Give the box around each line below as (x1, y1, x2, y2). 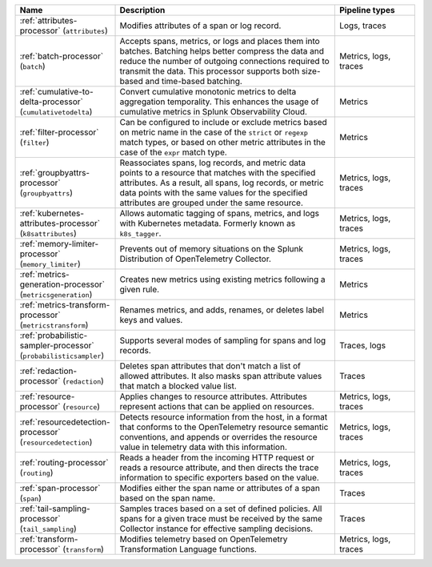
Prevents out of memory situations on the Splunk (119, 243, 304, 254)
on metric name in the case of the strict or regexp (119, 127, 308, 138)
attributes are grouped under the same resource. (119, 197, 303, 208)
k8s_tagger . (119, 228, 162, 239)
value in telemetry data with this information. (119, 441, 287, 452)
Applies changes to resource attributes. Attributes (119, 391, 307, 402)
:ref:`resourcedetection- (19, 416, 111, 428)
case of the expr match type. (119, 147, 227, 158)
